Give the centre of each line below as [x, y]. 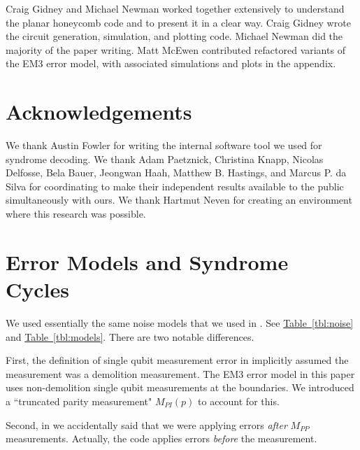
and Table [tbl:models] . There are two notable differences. [130, 336]
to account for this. [239, 401]
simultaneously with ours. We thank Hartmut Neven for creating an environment [179, 200]
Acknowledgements [99, 112]
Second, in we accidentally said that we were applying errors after [146, 424]
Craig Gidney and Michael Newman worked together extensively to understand [175, 8]
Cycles [37, 289]
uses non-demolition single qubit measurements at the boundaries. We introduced [180, 387]
